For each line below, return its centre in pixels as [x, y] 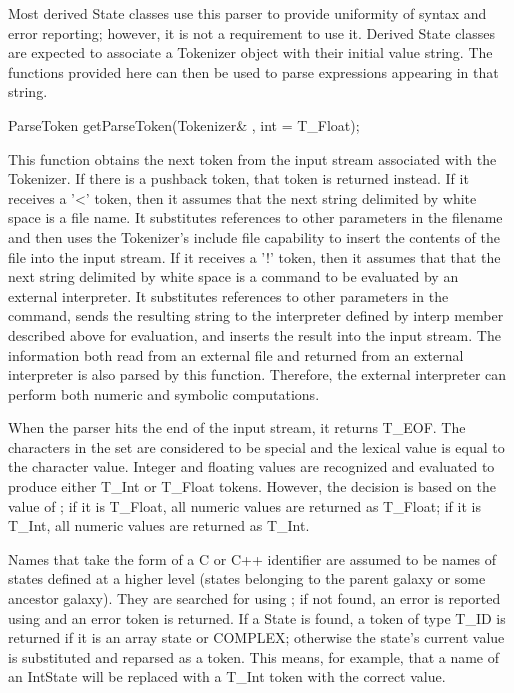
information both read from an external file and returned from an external [236, 354]
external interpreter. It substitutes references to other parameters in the [228, 295]
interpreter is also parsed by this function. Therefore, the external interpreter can [257, 374]
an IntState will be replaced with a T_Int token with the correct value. [227, 676]
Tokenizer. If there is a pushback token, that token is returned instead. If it [238, 178]
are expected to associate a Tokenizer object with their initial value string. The [250, 52]
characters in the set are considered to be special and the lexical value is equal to [256, 446]
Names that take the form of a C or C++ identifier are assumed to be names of [252, 558]
